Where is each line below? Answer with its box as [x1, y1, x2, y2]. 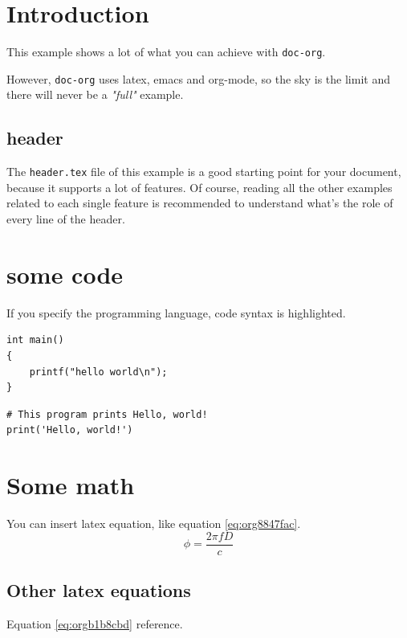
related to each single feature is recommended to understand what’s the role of [6, 194, 393, 211]
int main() [6, 334, 64, 346]
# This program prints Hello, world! [6, 408, 208, 420]
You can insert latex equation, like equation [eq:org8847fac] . [6, 515, 301, 532]
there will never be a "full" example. [6, 86, 184, 103]
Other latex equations [6, 578, 191, 603]
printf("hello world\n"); [29, 366, 168, 378]
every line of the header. [6, 211, 125, 227]
